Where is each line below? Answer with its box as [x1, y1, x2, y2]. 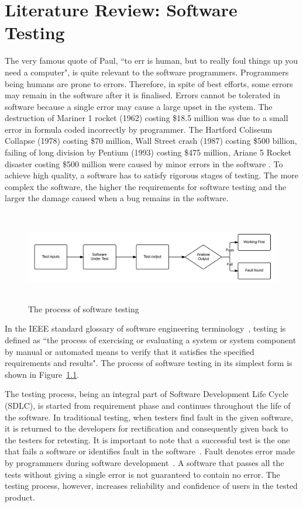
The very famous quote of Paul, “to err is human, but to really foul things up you [5, 54, 298, 67]
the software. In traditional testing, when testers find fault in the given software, [5, 411, 293, 423]
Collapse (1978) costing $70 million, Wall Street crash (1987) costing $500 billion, [5, 134, 297, 147]
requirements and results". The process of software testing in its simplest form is [5, 357, 292, 369]
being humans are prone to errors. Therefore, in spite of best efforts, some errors [5, 77, 293, 89]
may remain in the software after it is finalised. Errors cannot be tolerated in [5, 89, 280, 101]
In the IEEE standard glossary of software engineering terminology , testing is [5, 322, 286, 334]
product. [5, 491, 35, 503]
